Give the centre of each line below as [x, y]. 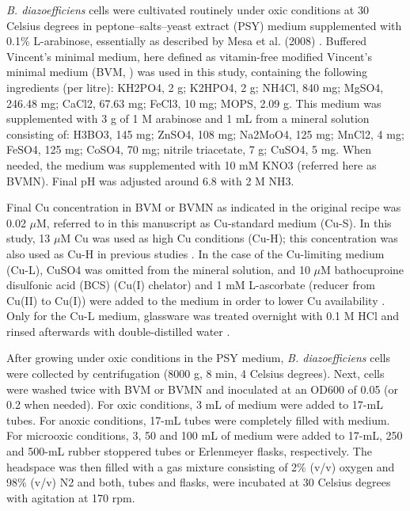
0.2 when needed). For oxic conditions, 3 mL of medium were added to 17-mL [195, 404]
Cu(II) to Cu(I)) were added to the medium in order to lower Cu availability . [196, 300]
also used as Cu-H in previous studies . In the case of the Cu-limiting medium [196, 253]
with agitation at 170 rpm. [71, 497]
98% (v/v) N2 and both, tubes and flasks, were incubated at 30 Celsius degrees [199, 482]
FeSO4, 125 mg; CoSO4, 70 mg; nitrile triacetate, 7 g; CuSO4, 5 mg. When [189, 149]
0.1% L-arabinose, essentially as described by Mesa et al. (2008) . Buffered [187, 41]
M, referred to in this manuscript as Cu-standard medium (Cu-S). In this [214, 222]
